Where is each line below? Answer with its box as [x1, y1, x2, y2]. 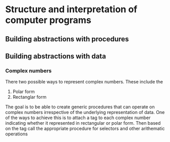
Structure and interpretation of [5, 4, 138, 15]
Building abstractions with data [5, 52, 107, 61]
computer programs [5, 14, 91, 26]
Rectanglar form [12, 94, 47, 100]
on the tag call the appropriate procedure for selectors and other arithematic [5, 126, 165, 132]
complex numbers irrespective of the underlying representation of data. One [5, 109, 165, 116]
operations [5, 131, 28, 137]
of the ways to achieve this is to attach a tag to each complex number [5, 115, 151, 121]
